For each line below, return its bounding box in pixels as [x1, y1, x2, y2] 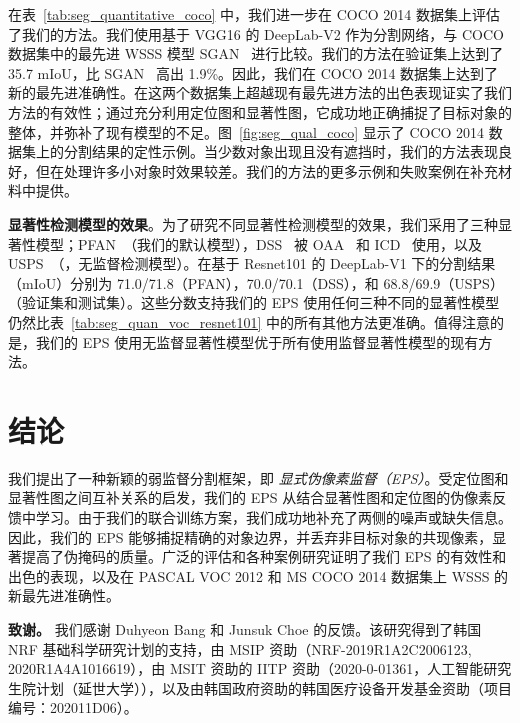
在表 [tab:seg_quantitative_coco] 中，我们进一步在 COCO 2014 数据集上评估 [8, 4, 501, 24]
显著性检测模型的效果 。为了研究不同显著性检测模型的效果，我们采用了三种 [8, 213, 498, 234]
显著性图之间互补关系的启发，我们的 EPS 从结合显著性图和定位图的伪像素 [8, 487, 493, 508]
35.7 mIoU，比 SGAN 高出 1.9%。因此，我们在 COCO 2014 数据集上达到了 [8, 62, 499, 83]
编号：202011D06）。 [8, 697, 138, 718]
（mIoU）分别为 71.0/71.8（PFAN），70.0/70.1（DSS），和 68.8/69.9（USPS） [8, 272, 504, 293]
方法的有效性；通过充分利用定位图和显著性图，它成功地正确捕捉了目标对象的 [8, 101, 512, 122]
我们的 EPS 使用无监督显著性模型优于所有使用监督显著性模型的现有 [35, 331, 479, 352]
